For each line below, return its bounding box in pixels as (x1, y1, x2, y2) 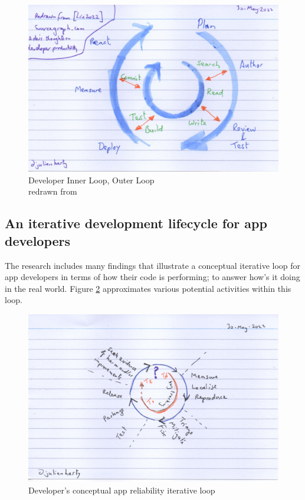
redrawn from (28, 185, 77, 198)
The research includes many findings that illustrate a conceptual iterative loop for (5, 259, 301, 271)
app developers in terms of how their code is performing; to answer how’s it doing (5, 271, 300, 283)
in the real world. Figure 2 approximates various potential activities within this (5, 282, 291, 294)
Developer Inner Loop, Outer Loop (28, 173, 155, 186)
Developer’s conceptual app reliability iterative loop (28, 484, 215, 496)
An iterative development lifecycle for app (5, 214, 267, 232)
